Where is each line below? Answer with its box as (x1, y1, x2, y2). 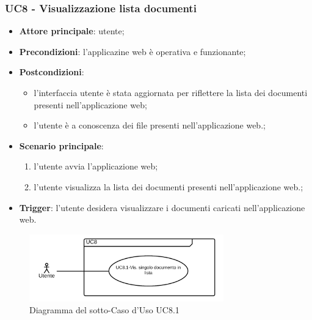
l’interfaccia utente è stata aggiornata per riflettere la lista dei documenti (34, 86, 308, 99)
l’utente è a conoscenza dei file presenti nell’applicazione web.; (34, 119, 266, 132)
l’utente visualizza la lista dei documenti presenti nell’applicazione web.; (34, 180, 303, 193)
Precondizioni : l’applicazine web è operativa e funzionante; (19, 45, 246, 58)
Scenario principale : (19, 139, 104, 152)
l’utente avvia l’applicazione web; (34, 160, 158, 173)
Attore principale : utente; (19, 24, 125, 37)
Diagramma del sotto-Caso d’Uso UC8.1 (29, 303, 180, 316)
